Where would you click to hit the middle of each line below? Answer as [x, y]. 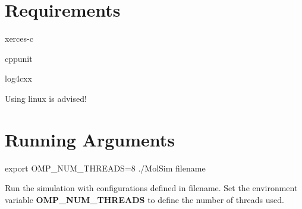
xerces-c [19, 38]
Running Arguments [90, 139]
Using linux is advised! [46, 98]
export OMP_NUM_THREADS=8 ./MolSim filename [105, 168]
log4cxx [18, 78]
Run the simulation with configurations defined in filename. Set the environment [151, 188]
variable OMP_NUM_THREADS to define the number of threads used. [144, 199]
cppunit [19, 58]
